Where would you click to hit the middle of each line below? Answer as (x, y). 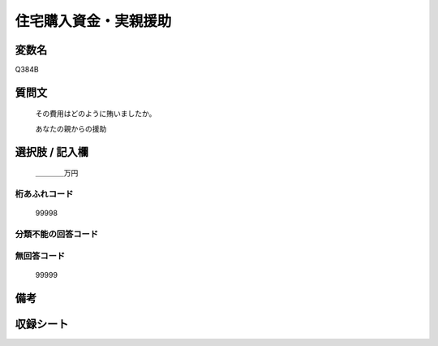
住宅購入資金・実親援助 (93, 21)
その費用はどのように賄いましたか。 (96, 114)
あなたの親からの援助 (71, 128)
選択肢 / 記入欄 (52, 151)
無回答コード (40, 256)
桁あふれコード (44, 194)
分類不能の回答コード (57, 234)
